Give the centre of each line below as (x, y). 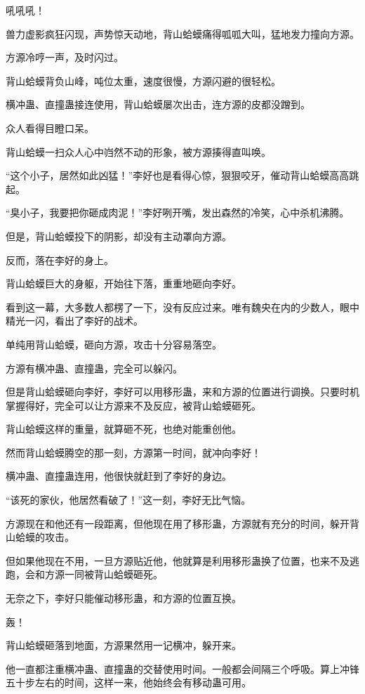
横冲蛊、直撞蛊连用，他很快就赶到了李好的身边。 (119, 476)
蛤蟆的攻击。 (45, 537)
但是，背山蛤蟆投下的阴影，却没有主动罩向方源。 (119, 236)
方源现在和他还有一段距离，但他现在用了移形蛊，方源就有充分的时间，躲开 (178, 523)
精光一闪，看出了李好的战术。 (74, 321)
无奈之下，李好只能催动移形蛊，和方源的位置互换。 (124, 598)
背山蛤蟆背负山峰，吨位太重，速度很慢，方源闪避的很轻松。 (143, 80)
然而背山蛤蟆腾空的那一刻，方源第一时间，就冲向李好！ (133, 452)
